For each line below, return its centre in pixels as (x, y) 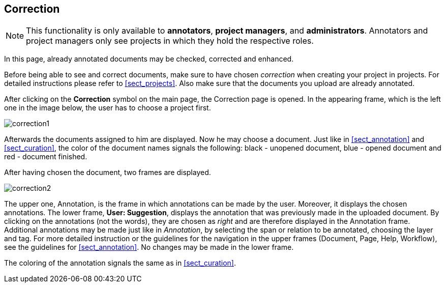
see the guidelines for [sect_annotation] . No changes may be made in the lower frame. (149, 247)
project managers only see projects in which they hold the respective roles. (170, 41)
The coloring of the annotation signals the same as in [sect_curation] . (120, 263)
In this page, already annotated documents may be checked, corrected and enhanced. (149, 59)
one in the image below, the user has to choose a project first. (108, 108)
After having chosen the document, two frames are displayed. (108, 173)
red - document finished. (46, 157)
